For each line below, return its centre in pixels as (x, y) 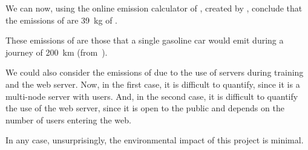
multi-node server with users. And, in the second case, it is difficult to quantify (152, 96)
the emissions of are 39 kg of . (61, 20)
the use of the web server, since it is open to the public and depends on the (145, 108)
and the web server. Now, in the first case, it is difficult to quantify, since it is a (153, 84)
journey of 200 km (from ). (57, 52)
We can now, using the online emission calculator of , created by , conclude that (154, 8)
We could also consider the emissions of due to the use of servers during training (155, 72)
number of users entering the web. (68, 119)
